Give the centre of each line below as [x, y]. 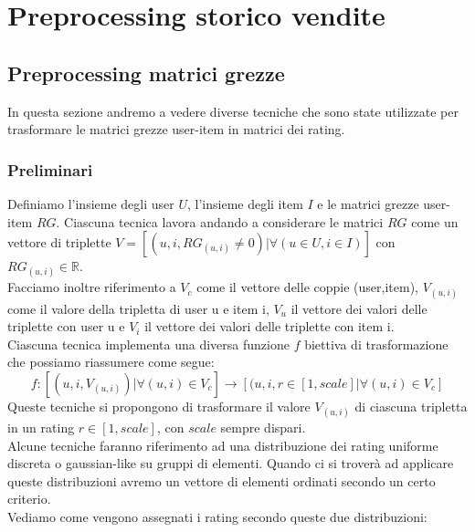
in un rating [41, 428]
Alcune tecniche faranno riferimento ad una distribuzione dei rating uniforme [223, 445]
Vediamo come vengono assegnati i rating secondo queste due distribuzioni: [217, 517]
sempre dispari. [263, 428]
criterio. [29, 499]
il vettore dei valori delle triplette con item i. [269, 326]
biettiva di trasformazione [376, 344]
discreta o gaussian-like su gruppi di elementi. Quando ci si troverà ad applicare [231, 463]
